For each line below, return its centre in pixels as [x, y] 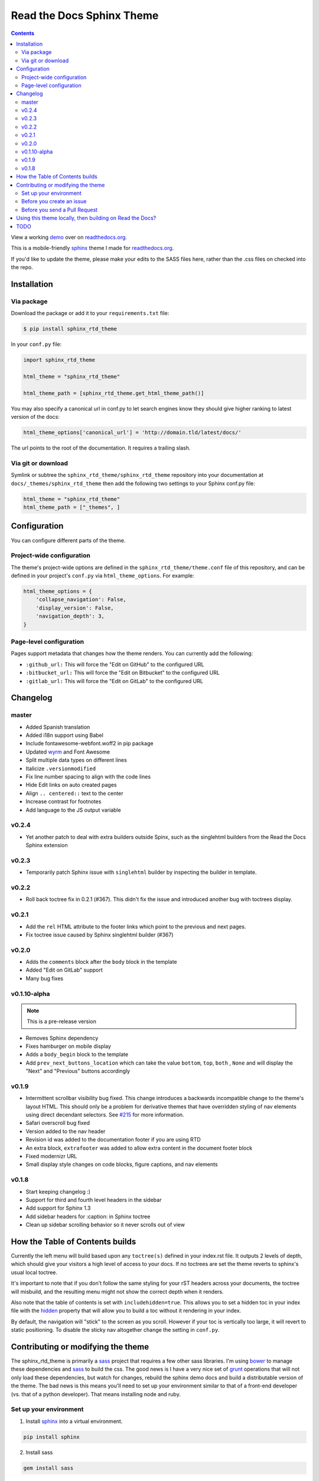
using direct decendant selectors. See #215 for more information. [105, 1115]
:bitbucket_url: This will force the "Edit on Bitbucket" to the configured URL [123, 673]
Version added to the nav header [66, 1131]
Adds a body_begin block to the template [77, 1054]
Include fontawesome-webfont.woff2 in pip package [89, 743]
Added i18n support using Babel [64, 735]
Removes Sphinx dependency [62, 1038]
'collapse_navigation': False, [81, 600]
